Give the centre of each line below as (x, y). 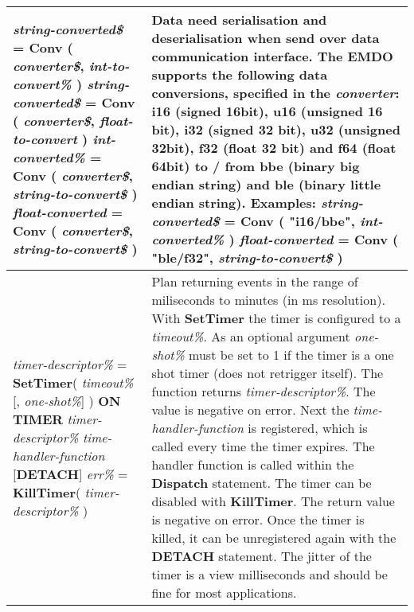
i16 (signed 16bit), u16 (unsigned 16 (267, 111)
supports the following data (240, 74)
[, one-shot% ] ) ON (67, 400)
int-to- (109, 65)
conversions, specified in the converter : (275, 93)
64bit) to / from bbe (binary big (256, 166)
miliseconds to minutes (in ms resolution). (268, 300)
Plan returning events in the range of (255, 281)
